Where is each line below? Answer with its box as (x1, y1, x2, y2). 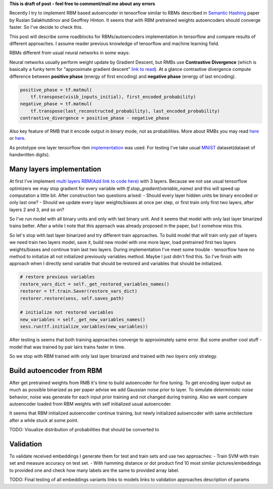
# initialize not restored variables (20, 309, 114, 315)
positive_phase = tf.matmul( (20, 87, 93, 93)
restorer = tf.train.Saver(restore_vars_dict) (20, 289, 138, 294)
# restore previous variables (20, 274, 95, 280)
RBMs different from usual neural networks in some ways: (9, 50, 130, 56)
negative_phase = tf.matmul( (20, 101, 93, 107)
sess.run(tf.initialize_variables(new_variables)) (20, 324, 149, 330)
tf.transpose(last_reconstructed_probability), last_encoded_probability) (30, 108, 220, 114)
